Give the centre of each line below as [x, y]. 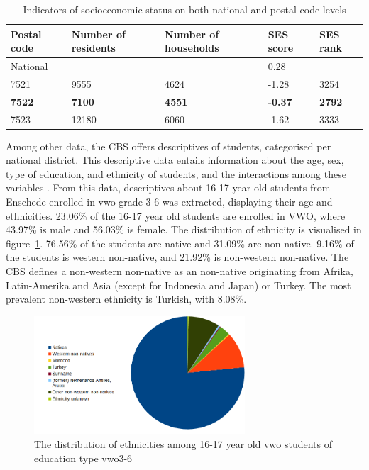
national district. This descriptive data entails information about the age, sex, [175, 160]
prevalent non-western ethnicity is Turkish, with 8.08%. [126, 299]
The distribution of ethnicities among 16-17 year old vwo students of [183, 444]
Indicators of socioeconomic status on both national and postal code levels [184, 9]
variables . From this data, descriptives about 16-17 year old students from [168, 188]
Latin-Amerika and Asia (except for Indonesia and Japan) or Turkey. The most [178, 285]
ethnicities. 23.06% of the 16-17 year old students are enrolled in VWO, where [176, 215]
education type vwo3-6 [83, 458]
